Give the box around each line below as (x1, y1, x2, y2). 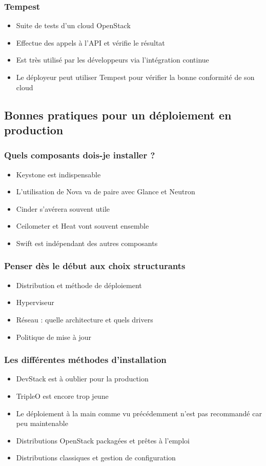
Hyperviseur (16, 297, 54, 308)
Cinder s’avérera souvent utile (16, 203, 110, 214)
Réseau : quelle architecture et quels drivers (16, 314, 153, 325)
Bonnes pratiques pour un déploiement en (4, 107, 232, 123)
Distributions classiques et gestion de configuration (16, 452, 176, 463)
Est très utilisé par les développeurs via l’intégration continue (16, 54, 209, 65)
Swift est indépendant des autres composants (16, 237, 158, 248)
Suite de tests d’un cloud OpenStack (16, 20, 131, 31)
